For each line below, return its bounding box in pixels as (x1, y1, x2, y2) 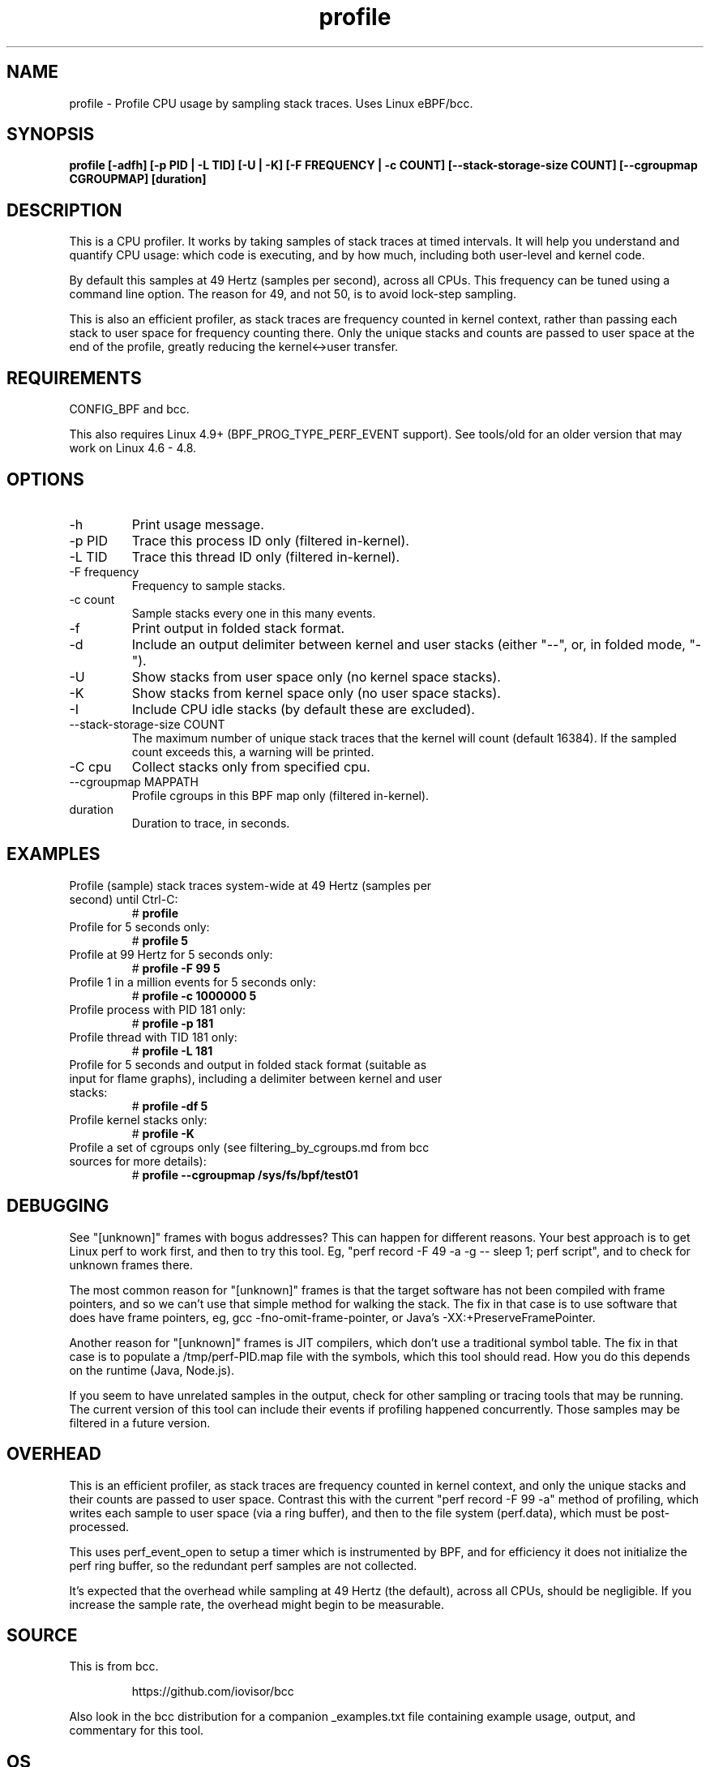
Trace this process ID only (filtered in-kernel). (131, 532, 409, 549)
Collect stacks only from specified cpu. (131, 758, 370, 775)
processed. (69, 1519, 130, 1534)
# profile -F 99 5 (131, 961, 220, 975)
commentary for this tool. (69, 1723, 204, 1738)
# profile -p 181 (131, 1016, 214, 1030)
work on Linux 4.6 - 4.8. (69, 441, 197, 456)
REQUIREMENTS (6, 367, 142, 388)
